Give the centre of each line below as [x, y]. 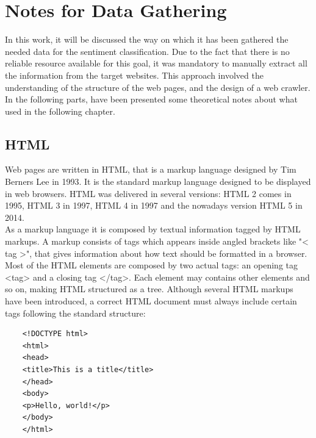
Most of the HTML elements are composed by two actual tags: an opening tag [152, 265]
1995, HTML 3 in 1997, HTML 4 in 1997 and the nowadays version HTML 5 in [154, 205]
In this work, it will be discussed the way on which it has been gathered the [147, 39]
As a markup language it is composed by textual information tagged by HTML [153, 229]
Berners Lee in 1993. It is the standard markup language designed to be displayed [158, 181]
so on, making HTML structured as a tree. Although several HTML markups [149, 289]
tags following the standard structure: [75, 313]
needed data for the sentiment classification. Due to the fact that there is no [147, 51]
